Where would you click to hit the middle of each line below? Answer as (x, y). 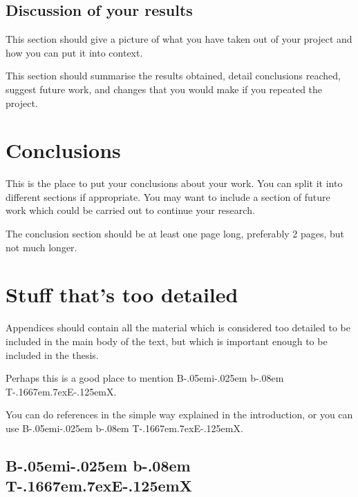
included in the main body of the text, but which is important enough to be (167, 341)
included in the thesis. (52, 354)
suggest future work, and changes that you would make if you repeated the (164, 89)
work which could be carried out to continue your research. (130, 210)
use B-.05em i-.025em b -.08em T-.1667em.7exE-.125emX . (124, 428)
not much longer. (41, 247)
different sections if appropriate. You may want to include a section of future (168, 196)
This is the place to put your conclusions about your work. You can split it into (174, 183)
